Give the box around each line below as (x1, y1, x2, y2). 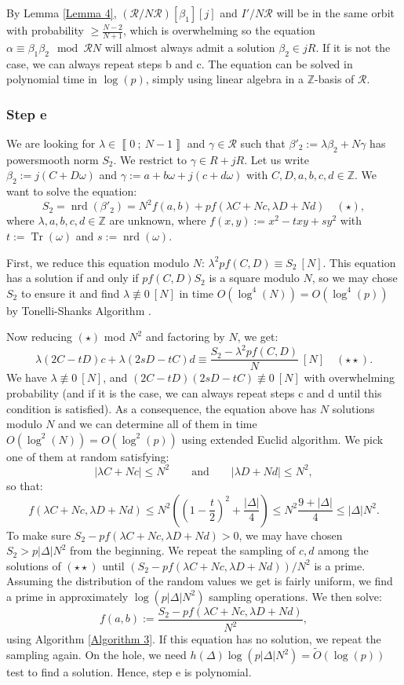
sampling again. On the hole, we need (6, 647, 187, 663)
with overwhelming (304, 369, 395, 386)
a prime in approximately (6, 588, 129, 604)
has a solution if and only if (6, 269, 139, 286)
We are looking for (6, 135, 96, 152)
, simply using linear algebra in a (145, 71, 304, 87)
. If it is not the (315, 38, 391, 55)
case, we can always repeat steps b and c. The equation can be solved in (6, 55, 353, 71)
